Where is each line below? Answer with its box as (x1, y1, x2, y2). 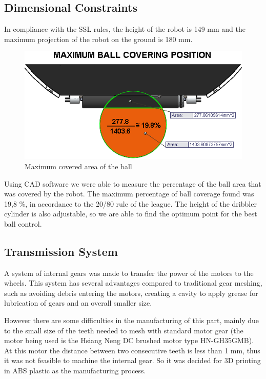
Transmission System (4, 243, 118, 259)
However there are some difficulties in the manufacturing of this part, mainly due (4, 315, 259, 326)
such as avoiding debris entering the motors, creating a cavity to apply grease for (4, 287, 258, 298)
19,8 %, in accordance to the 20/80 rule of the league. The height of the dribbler (4, 198, 257, 209)
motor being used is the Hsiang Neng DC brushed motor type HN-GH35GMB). (4, 335, 254, 346)
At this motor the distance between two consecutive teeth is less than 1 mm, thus (4, 345, 260, 355)
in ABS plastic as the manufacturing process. (4, 365, 146, 376)
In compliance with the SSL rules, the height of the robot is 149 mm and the (4, 24, 245, 34)
